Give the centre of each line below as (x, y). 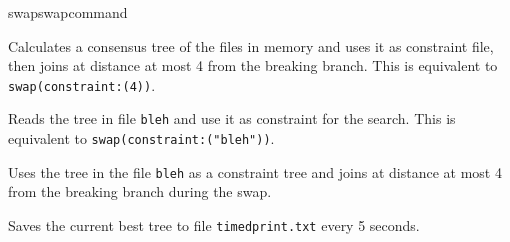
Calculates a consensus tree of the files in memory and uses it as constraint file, (251, 45)
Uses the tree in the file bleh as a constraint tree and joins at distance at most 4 (255, 171)
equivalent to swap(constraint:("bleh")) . (141, 138)
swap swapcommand (68, 12)
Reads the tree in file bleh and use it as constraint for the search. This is (232, 118)
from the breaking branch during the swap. (140, 191)
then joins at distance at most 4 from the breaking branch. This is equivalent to (253, 65)
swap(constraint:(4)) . (82, 84)
